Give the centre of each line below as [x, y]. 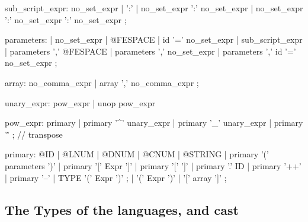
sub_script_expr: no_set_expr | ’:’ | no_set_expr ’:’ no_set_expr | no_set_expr [154, 8]
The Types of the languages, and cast [122, 209]
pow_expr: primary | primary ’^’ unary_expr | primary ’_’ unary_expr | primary [154, 123]
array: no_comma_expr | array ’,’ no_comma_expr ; [102, 82]
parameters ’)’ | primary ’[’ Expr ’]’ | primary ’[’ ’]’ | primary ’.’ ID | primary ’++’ [153, 165]
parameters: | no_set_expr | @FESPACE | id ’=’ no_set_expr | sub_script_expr [154, 39]
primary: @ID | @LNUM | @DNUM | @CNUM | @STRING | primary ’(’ [137, 154]
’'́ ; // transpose [34, 134]
